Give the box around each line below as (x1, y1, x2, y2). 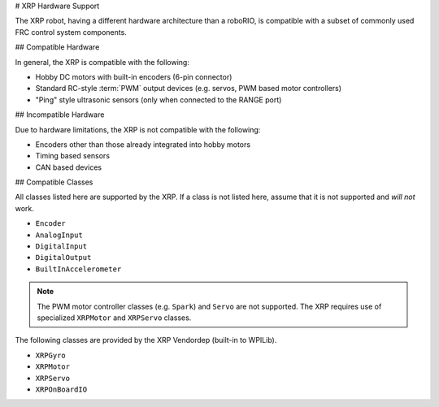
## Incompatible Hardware (15, 110, 105, 119)
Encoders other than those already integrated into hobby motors (35, 139, 251, 149)
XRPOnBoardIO (35, 384, 88, 394)
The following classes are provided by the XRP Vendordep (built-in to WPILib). (15, 336, 277, 345)
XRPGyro (35, 350, 67, 360)
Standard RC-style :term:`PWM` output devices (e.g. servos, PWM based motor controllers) (35, 84, 341, 93)
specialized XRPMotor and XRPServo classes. (37, 313, 192, 323)
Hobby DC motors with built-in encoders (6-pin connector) (35, 71, 233, 81)
